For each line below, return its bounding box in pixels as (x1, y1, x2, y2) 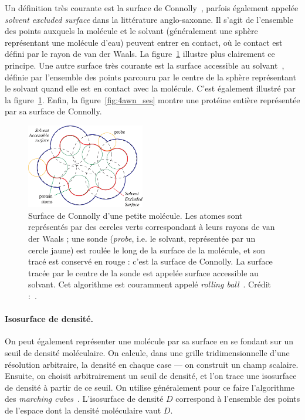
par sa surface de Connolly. (5, 105, 102, 117)
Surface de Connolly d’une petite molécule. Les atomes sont (28, 209, 243, 221)
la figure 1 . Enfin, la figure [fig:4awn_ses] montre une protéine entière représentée (5, 93, 300, 106)
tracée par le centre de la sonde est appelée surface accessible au (28, 266, 259, 279)
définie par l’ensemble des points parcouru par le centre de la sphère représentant (5, 70, 296, 83)
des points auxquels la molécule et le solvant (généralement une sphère (5, 25, 258, 37)
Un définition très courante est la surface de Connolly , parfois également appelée (5, 2, 299, 13)
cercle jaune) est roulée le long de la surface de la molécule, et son (28, 243, 265, 256)
